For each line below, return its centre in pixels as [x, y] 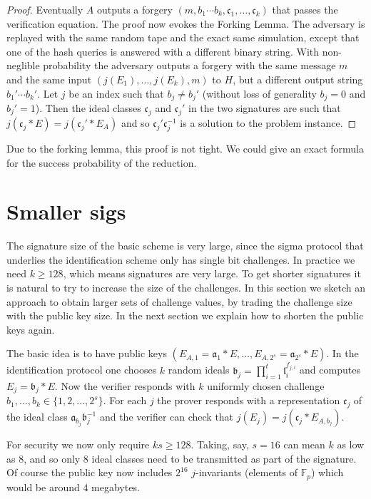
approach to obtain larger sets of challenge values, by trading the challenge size [179, 301]
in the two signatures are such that [265, 108]
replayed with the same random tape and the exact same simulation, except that [183, 37]
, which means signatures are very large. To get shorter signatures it [212, 273]
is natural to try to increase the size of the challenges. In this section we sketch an [186, 288]
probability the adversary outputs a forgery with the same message [189, 65]
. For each [125, 400]
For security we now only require [78, 444]
